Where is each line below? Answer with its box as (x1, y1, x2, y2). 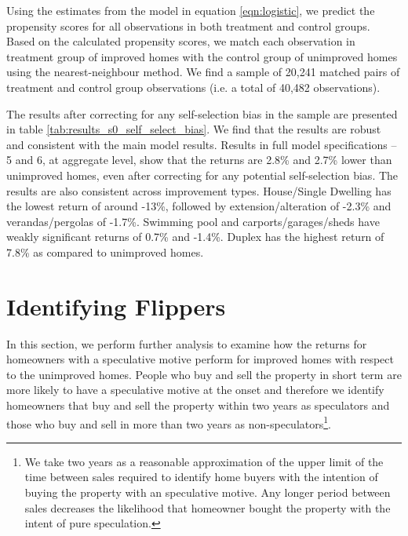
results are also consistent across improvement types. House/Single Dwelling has (6, 182, 392, 199)
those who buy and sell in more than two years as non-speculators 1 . (6, 413, 331, 432)
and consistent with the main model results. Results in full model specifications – (6, 136, 397, 152)
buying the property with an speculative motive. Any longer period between (24, 484, 391, 501)
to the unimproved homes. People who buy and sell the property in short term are (6, 366, 402, 382)
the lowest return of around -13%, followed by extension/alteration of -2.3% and (6, 198, 392, 214)
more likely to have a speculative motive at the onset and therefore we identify (6, 381, 384, 398)
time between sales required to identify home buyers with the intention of (24, 469, 378, 485)
